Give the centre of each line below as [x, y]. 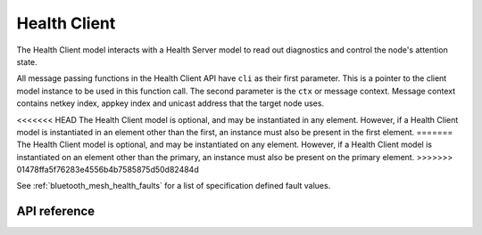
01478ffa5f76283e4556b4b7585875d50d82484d [108, 170]
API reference [56, 211]
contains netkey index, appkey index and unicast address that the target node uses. [170, 103]
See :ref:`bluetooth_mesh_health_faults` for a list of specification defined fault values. [174, 186]
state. [27, 61]
